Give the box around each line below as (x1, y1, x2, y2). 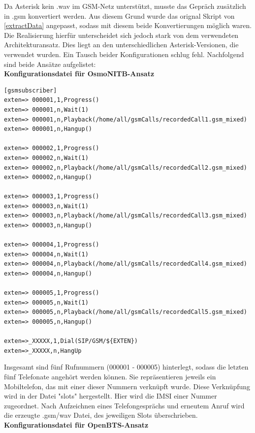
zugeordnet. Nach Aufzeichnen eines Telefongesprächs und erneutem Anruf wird (4, 400, 245, 410)
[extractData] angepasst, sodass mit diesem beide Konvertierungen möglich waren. (4, 20, 252, 31)
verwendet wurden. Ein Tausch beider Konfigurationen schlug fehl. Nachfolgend (4, 49, 244, 59)
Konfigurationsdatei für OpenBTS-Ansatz (4, 419, 149, 430)
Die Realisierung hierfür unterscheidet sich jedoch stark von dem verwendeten (4, 30, 239, 40)
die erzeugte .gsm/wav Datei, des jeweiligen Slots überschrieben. (4, 410, 198, 420)
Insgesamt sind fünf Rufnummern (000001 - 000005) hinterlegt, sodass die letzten (4, 362, 249, 372)
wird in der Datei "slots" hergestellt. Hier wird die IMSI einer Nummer (4, 391, 217, 401)
